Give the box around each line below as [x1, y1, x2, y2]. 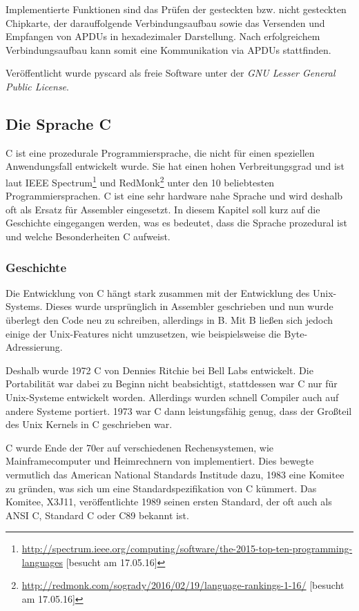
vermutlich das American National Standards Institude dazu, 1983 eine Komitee [6, 467, 345, 481]
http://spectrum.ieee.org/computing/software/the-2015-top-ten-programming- [21, 541, 353, 556]
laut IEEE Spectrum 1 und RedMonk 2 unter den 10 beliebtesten [6, 173, 275, 189]
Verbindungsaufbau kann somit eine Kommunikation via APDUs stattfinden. [6, 42, 331, 57]
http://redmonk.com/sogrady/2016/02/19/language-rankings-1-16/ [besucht [21, 578, 345, 592]
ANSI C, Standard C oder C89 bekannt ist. [6, 507, 189, 522]
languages [21, 554, 63, 569]
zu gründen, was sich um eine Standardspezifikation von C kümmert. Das [6, 481, 317, 495]
